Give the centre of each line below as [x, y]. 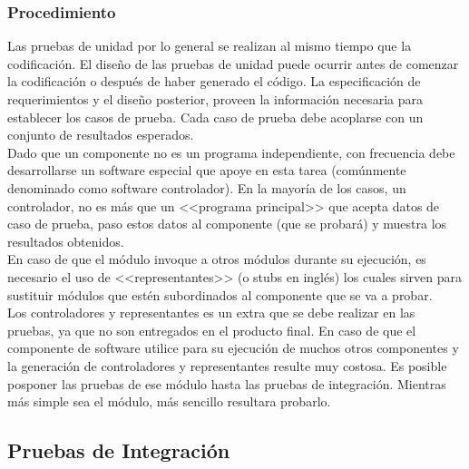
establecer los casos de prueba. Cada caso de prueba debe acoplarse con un [215, 117]
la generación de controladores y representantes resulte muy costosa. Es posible [227, 365]
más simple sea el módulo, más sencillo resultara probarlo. [169, 401]
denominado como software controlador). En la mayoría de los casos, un [207, 187]
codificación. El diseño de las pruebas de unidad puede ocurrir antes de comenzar [233, 63]
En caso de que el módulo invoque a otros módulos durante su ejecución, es [217, 259]
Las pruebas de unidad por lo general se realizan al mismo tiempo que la [210, 46]
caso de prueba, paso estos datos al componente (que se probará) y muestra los [227, 224]
